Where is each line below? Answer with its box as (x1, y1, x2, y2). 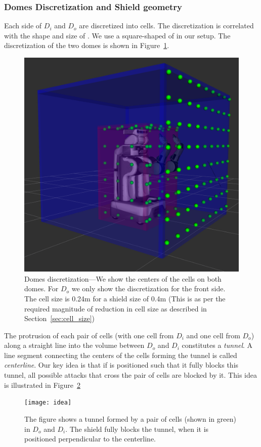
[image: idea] (24, 399, 72, 407)
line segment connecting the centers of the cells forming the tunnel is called (4, 349, 237, 360)
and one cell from (186, 330, 240, 340)
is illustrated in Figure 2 (4, 379, 80, 390)
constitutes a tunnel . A (182, 340, 253, 350)
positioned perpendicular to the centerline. (24, 433, 156, 444)
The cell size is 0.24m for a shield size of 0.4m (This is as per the (24, 293, 226, 303)
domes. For (24, 283, 59, 294)
